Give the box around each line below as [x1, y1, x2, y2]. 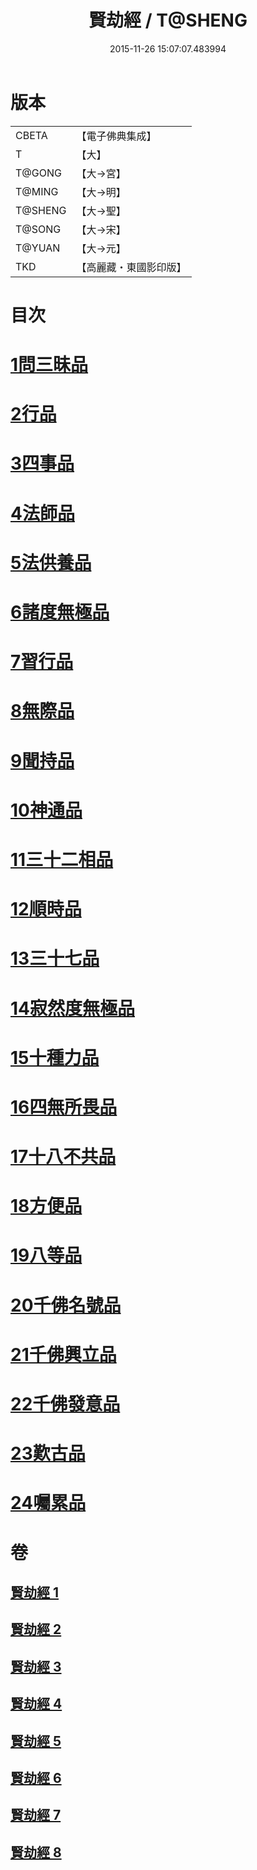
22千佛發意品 [10, 1393, 121, 1415]
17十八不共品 [10, 1146, 117, 1168]
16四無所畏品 [10, 1096, 118, 1118]
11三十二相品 [10, 848, 114, 871]
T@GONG [15, 166, 62, 180]
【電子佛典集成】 [76, 129, 157, 143]
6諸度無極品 [10, 601, 110, 623]
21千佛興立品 [10, 1343, 117, 1366]
